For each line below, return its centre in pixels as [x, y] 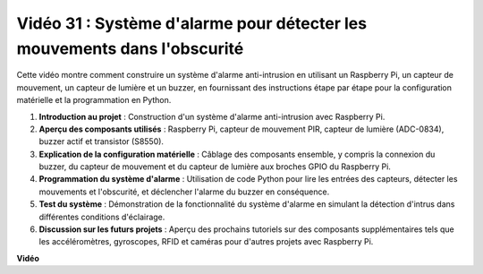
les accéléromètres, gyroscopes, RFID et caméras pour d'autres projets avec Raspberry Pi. [206, 242]
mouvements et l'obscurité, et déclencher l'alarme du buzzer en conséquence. [184, 192]
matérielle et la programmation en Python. [94, 100]
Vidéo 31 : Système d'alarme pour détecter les [191, 23]
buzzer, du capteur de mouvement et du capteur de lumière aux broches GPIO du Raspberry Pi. [215, 167]
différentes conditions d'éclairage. [102, 217]
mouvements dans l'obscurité [130, 48]
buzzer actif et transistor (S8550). [102, 141]
